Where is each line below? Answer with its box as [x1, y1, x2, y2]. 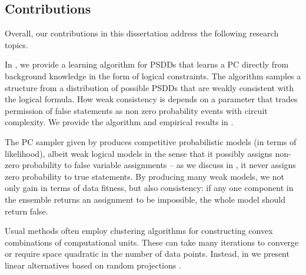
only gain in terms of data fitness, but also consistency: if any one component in [5, 182, 294, 194]
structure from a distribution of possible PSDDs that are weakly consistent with [5, 81, 294, 93]
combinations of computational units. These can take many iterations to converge [5, 236, 299, 248]
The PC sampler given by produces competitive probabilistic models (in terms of [5, 135, 297, 147]
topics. [5, 38, 28, 51]
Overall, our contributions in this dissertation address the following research [5, 27, 279, 39]
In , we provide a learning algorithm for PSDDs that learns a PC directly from [5, 58, 289, 71]
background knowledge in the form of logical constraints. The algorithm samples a [5, 69, 301, 82]
